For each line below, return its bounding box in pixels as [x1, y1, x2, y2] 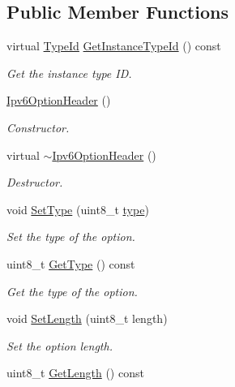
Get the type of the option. [6, 282, 138, 299]
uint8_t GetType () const [6, 255, 135, 272]
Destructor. [6, 174, 63, 191]
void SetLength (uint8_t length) [6, 310, 168, 327]
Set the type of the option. [6, 228, 135, 245]
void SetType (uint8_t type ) [6, 200, 149, 217]
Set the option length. [6, 337, 113, 354]
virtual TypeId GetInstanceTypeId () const [6, 37, 221, 54]
